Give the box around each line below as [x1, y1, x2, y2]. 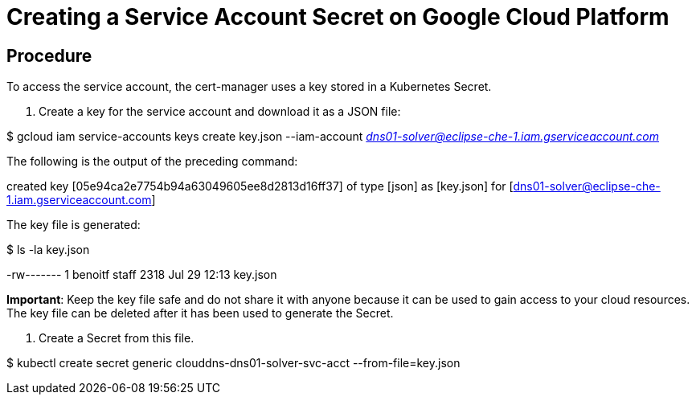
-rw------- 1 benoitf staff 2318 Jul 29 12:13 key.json [6, 268, 277, 282]
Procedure [6, 45, 92, 66]
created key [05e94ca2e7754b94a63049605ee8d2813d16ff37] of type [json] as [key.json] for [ [6, 179, 514, 194]
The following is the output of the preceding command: [6, 154, 298, 169]
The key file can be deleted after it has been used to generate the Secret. [6, 306, 394, 321]
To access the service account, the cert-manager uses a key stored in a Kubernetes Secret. [6, 80, 492, 94]
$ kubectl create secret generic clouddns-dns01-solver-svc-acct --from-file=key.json [6, 356, 461, 370]
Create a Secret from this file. [39, 331, 194, 346]
